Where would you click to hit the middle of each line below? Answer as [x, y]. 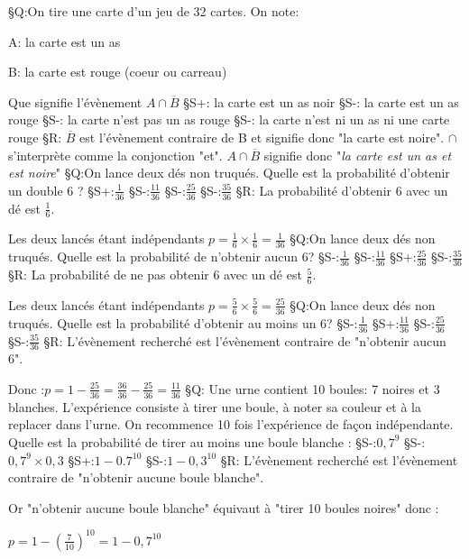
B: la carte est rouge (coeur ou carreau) [118, 72]
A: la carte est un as [64, 41]
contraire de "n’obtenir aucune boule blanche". [136, 477]
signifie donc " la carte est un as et [358, 155]
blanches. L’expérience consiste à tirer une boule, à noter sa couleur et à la [215, 406]
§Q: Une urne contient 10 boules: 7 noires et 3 [313, 388]
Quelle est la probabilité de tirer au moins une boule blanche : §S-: [193, 441]
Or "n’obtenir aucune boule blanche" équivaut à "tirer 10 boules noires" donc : [224, 507]
